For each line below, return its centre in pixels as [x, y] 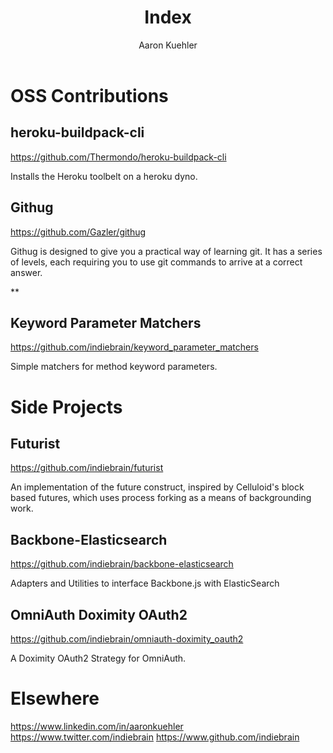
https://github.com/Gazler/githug [78, 232]
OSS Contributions [89, 95]
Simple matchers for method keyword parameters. [114, 367]
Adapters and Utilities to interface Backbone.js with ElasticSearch [145, 583]
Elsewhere [55, 698]
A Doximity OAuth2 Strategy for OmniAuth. [98, 658]
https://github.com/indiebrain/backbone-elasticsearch [122, 564]
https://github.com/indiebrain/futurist [87, 468]
